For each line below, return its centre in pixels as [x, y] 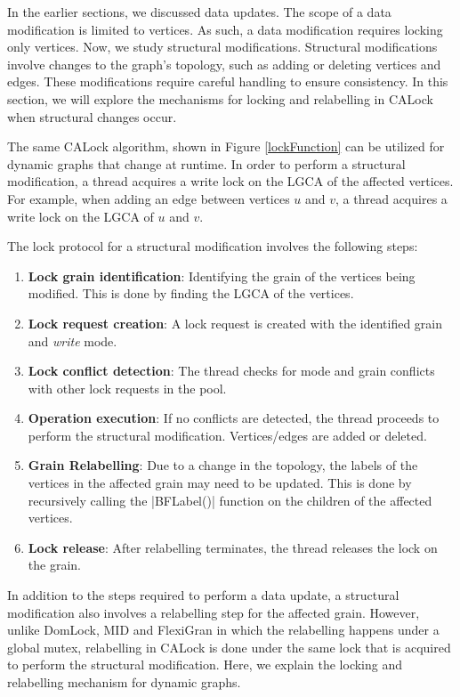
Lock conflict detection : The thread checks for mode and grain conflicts [231, 371]
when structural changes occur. [92, 116]
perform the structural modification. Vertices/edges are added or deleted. [227, 435]
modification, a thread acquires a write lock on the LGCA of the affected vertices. [230, 181]
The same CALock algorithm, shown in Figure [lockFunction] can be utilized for [226, 146]
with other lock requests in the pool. [127, 388]
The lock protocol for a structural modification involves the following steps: [213, 246]
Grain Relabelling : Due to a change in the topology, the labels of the [223, 465]
